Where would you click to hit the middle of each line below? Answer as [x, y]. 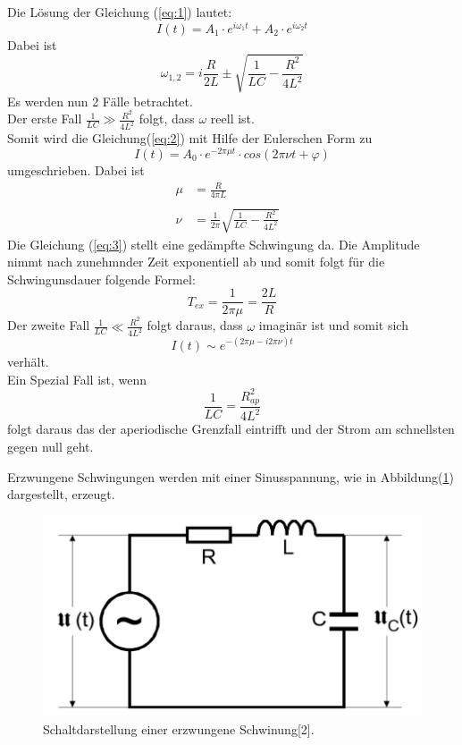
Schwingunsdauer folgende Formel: [101, 279]
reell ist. [232, 119]
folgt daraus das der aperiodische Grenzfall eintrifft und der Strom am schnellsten [231, 429]
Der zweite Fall [49, 325]
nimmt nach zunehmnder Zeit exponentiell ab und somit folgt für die [196, 262]
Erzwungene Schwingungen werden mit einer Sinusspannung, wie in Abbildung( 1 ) [231, 476]
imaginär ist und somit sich [333, 325]
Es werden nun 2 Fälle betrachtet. [100, 101]
